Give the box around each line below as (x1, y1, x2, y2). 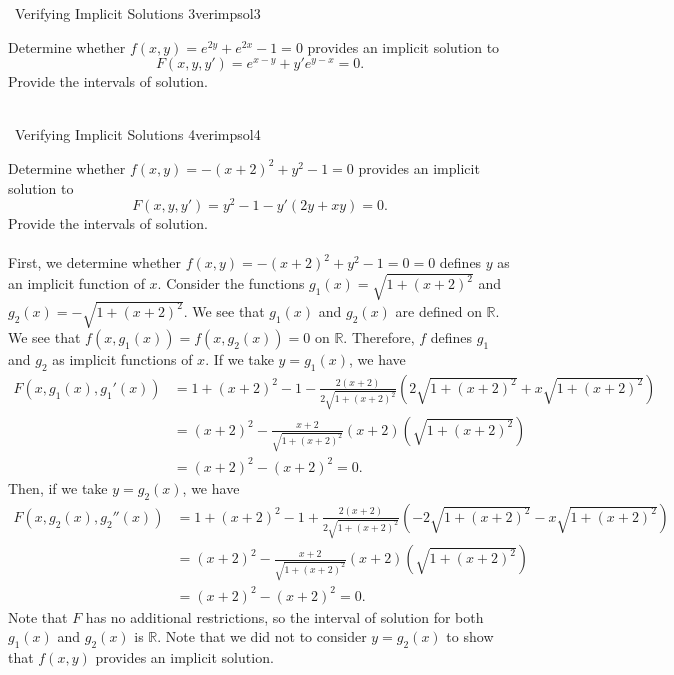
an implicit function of (8, 273, 145, 294)
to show (446, 626, 494, 647)
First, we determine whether (8, 252, 182, 273)
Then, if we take (8, 477, 108, 498)
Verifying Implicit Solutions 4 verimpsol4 (14, 124, 261, 145)
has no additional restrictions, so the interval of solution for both (85, 606, 484, 627)
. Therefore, (343, 327, 415, 348)
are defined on (395, 300, 482, 321)
